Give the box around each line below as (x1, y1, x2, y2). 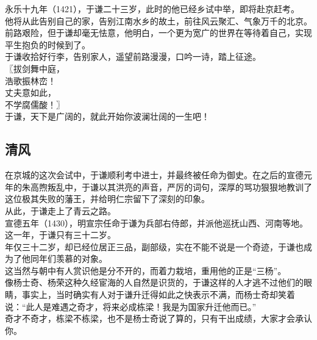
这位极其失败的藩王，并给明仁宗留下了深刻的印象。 (5, 192, 210, 205)
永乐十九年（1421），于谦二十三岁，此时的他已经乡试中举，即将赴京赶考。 (5, 2, 299, 15)
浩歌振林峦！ (5, 74, 56, 87)
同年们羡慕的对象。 (30, 252, 107, 265)
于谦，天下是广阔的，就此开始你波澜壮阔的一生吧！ (5, 110, 210, 123)
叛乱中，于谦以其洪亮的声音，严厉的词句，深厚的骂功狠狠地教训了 (47, 180, 312, 193)
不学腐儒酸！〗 (5, 98, 65, 110)
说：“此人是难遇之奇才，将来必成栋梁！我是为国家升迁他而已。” (5, 300, 257, 313)
